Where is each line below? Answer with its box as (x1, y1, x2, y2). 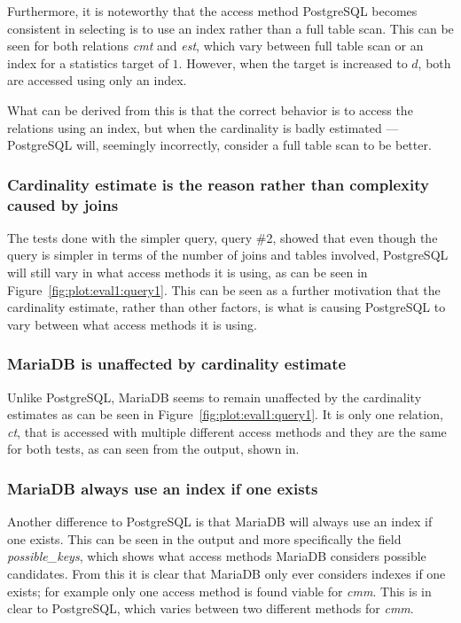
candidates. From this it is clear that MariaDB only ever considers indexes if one (7, 565, 446, 583)
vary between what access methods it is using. (7, 315, 257, 333)
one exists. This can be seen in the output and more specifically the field (7, 529, 402, 548)
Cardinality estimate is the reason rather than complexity (7, 173, 429, 195)
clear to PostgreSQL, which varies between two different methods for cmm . (7, 599, 414, 618)
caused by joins (7, 193, 119, 215)
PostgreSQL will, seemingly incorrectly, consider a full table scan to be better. (7, 136, 432, 154)
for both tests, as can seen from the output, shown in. (7, 440, 300, 458)
